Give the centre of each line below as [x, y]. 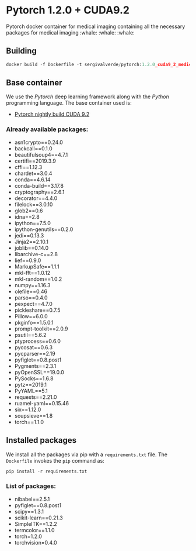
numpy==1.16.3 [32, 285]
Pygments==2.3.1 [35, 366]
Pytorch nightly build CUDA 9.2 [52, 114]
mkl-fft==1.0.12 [32, 273]
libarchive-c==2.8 [36, 254]
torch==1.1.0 [29, 422]
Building [21, 51]
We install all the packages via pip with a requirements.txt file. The [87, 454]
